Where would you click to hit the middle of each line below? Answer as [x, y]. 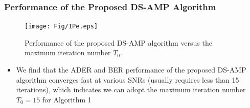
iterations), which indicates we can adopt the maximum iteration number [131, 89]
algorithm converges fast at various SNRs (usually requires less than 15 [128, 79]
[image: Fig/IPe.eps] [61, 27]
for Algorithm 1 [67, 99]
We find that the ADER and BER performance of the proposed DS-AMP [131, 70]
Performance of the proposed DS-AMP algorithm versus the [118, 42]
